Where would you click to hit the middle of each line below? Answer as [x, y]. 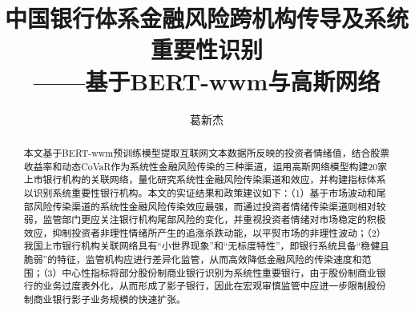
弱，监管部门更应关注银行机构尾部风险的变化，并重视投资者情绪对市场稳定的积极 [205, 219]
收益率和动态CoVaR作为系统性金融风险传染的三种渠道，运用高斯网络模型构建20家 [205, 166]
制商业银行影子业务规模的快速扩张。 [105, 299]
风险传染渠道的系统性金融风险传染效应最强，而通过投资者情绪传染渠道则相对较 [210, 206]
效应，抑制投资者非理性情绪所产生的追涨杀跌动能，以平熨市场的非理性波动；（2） [205, 232]
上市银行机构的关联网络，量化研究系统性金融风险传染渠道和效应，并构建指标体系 [205, 179]
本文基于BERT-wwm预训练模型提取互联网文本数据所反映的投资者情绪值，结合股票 [207, 152]
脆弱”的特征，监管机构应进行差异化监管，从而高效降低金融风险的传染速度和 [193, 259]
